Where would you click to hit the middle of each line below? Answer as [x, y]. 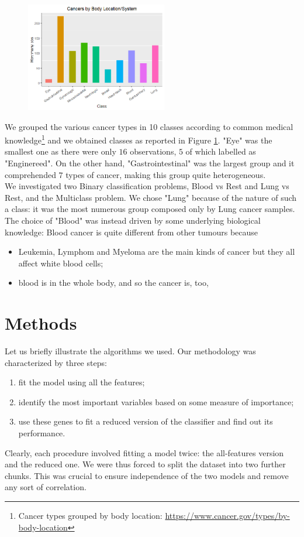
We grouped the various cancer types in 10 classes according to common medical [149, 126]
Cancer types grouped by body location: [90, 516]
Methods [41, 323]
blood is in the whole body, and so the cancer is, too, [113, 283]
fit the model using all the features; [82, 382]
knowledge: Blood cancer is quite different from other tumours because [132, 232]
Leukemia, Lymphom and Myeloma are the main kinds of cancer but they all [157, 252]
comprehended [30, 174]
